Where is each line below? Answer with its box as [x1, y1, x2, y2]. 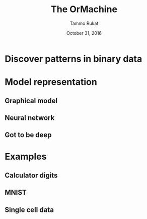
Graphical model [5, 96, 58, 105]
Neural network [5, 113, 55, 122]
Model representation [5, 76, 98, 88]
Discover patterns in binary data [5, 53, 142, 64]
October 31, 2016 [66, 30, 102, 36]
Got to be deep [5, 130, 52, 140]
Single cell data [5, 205, 54, 214]
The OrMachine [50, 4, 118, 15]
